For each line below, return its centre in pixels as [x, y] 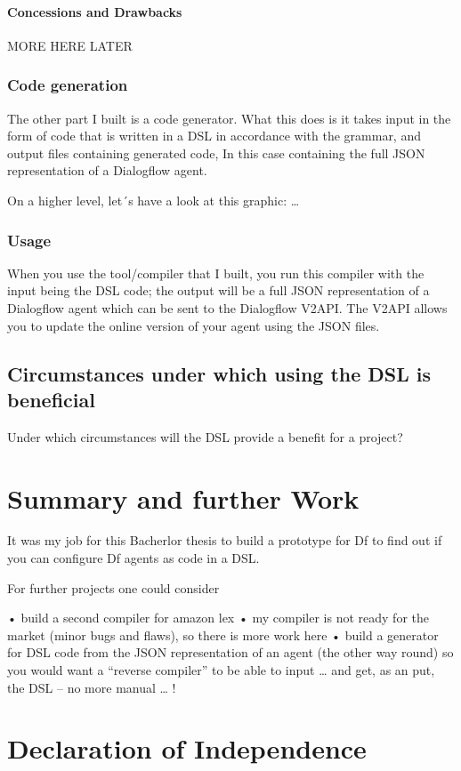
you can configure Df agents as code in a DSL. [133, 558]
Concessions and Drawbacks [95, 11]
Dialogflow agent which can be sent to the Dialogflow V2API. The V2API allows [227, 307]
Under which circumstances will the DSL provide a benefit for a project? [205, 436]
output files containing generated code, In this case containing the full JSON [216, 153]
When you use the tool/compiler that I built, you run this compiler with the [216, 273]
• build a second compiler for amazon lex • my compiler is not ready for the [218, 618]
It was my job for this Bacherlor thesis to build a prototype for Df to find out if [225, 540]
